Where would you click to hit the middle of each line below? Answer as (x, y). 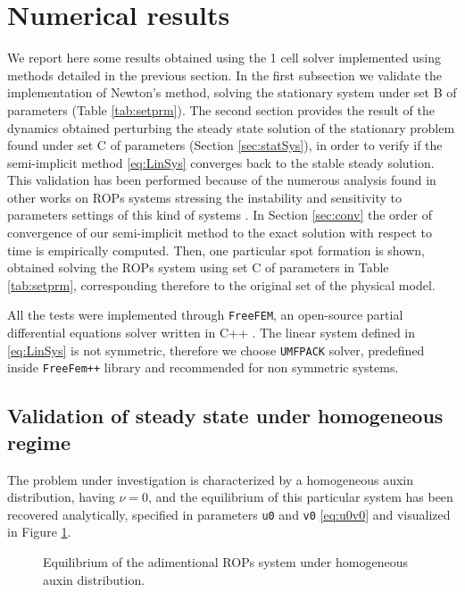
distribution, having (61, 497)
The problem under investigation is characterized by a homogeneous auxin (210, 479)
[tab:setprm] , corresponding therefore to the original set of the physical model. (221, 284)
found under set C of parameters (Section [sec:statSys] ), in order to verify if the (225, 145)
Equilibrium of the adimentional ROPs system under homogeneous (225, 562)
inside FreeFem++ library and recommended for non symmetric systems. (203, 367)
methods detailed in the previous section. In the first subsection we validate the (225, 75)
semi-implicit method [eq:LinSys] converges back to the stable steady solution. (221, 162)
